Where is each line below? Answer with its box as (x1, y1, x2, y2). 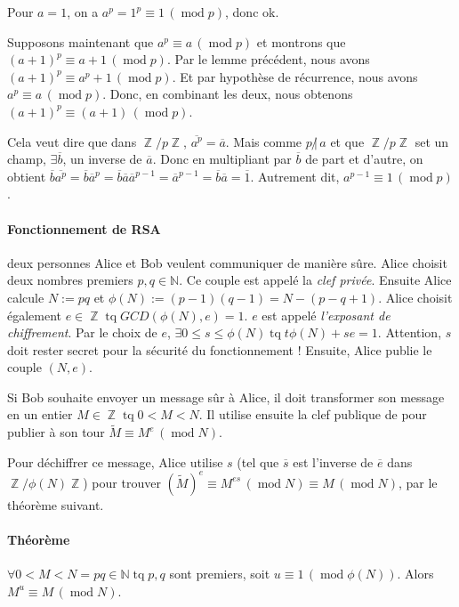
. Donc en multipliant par (152, 150, 292, 168)
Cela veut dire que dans (7, 132, 137, 150)
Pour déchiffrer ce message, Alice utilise (7, 452, 223, 471)
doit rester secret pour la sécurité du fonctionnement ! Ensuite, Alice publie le (7, 340, 432, 359)
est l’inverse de (293, 452, 374, 471)
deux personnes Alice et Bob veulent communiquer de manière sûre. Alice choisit (7, 253, 447, 271)
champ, (7, 150, 46, 168)
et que (330, 132, 365, 150)
